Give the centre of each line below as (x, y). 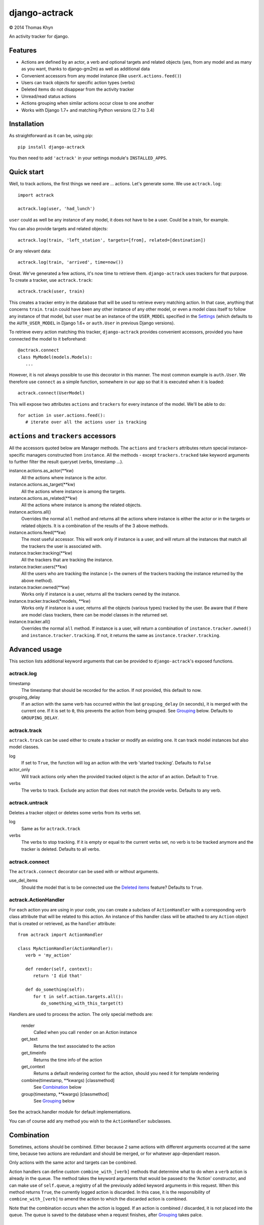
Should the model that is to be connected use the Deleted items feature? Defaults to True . (112, 887)
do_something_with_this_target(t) (82, 1003)
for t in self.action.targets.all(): (78, 996)
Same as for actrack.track (51, 829)
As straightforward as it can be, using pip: (51, 136)
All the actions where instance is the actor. (64, 477)
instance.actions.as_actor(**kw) (41, 471)
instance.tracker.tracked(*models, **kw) (50, 601)
